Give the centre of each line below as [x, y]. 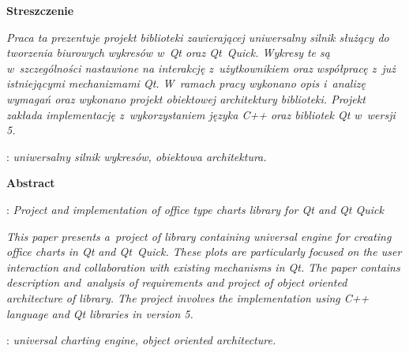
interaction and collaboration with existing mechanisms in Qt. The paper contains [203, 267]
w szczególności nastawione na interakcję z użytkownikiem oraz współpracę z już [201, 68]
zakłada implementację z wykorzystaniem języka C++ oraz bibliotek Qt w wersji [201, 114]
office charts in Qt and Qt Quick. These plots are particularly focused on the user [204, 252]
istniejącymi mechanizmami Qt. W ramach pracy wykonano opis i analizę [186, 83]
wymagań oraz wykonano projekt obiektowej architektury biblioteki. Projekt [186, 98]
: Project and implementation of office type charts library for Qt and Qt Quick [195, 209]
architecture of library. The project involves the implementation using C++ [188, 297]
